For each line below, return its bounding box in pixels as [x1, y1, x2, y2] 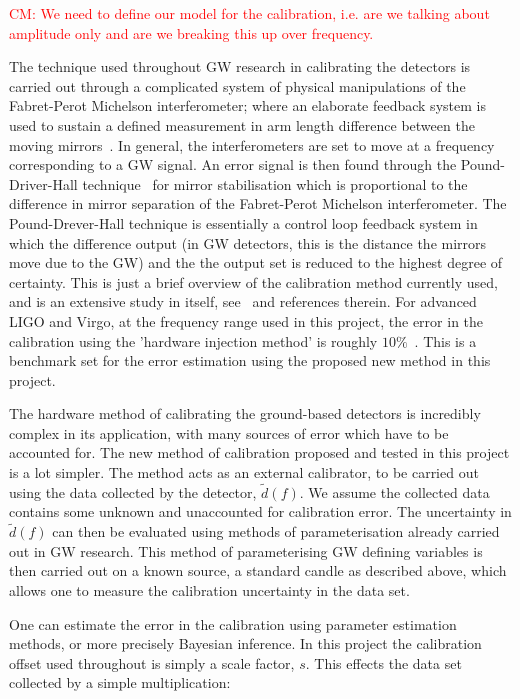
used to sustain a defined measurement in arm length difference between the [9, 114, 475, 135]
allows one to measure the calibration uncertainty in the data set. [9, 580, 410, 601]
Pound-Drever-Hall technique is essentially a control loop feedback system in [9, 212, 478, 233]
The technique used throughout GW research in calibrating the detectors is [9, 56, 471, 77]
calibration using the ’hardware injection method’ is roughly [9, 330, 378, 351]
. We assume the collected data [299, 481, 490, 502]
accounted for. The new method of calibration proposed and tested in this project [9, 442, 510, 463]
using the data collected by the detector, [9, 481, 257, 502]
